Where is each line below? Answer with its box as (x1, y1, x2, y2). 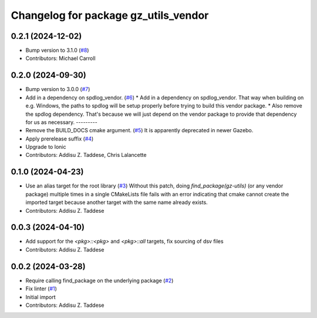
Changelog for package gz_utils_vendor (11, 9, 209, 22)
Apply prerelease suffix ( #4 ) (25, 135, 94, 142)
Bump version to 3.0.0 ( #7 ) (25, 86, 90, 93)
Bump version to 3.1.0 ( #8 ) (25, 47, 89, 54)
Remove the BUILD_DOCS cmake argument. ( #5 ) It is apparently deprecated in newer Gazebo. (25, 127, 254, 134)
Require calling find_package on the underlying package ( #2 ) (25, 277, 174, 284)
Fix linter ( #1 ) (25, 285, 57, 292)
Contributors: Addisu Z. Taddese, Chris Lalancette (25, 152, 147, 159)
